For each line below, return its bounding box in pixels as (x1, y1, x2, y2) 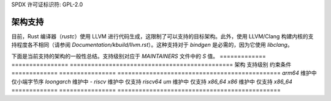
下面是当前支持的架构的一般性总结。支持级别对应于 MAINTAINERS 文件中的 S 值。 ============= (11, 52, 266, 60)
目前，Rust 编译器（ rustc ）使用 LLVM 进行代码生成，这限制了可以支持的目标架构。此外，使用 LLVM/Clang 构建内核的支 (11, 32, 314, 40)
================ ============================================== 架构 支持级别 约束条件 (11, 61, 292, 68)
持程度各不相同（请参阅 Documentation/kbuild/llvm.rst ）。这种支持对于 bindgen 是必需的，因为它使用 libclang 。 (11, 41, 294, 49)
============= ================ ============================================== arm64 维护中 (11, 69, 317, 77)
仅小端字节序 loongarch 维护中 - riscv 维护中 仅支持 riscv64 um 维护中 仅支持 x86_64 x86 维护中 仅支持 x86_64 (11, 78, 292, 85)
